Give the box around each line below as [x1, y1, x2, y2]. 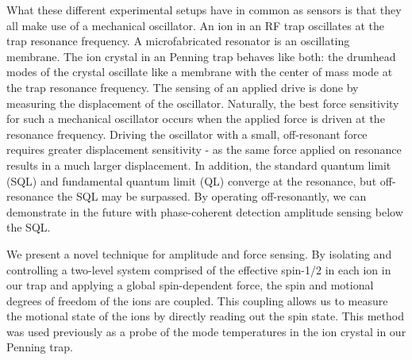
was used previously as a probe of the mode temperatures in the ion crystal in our [6, 323, 406, 339]
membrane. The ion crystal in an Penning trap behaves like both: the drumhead [6, 48, 396, 64]
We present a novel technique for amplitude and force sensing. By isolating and [6, 245, 392, 262]
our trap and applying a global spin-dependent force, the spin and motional [6, 277, 374, 293]
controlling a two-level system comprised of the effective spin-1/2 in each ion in [6, 261, 391, 278]
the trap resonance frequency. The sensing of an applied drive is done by [6, 79, 359, 95]
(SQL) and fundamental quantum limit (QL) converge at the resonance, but [6, 172, 377, 189]
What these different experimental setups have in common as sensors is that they [6, 2, 402, 17]
